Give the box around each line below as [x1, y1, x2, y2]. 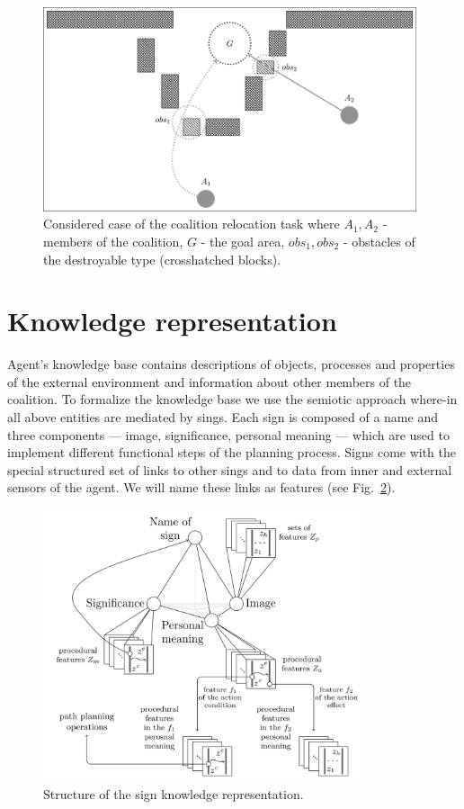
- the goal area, [201, 231, 285, 250]
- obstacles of [343, 231, 415, 250]
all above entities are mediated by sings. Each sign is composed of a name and [7, 408, 438, 427]
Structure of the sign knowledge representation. [43, 784, 304, 803]
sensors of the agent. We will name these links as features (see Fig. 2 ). [7, 478, 396, 497]
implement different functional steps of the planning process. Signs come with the [7, 443, 457, 462]
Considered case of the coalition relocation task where [43, 214, 340, 233]
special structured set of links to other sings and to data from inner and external [7, 460, 452, 479]
